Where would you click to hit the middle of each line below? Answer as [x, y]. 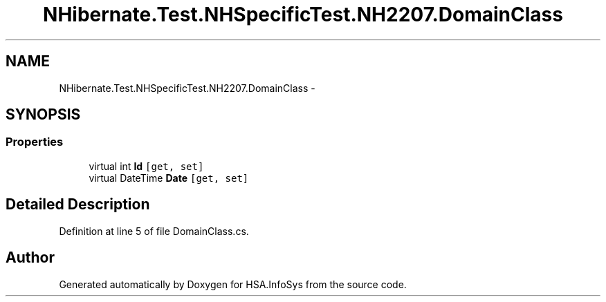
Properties [35, 142]
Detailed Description [78, 205]
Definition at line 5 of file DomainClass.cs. [154, 231]
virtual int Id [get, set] [146, 166]
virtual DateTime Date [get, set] [169, 178]
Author [30, 258]
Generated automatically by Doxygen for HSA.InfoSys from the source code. [233, 284]
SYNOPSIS [43, 115]
